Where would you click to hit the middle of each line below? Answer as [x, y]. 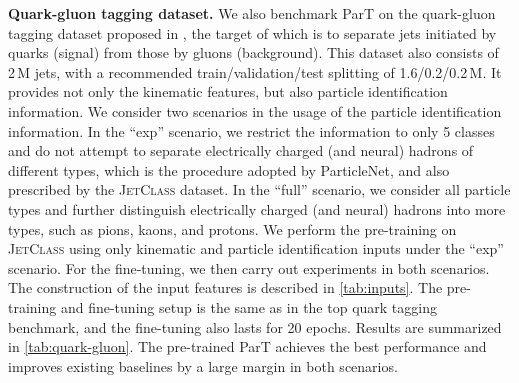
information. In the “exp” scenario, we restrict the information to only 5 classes [251, 130]
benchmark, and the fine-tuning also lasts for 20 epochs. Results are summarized [255, 326]
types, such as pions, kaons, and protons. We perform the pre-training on [232, 228]
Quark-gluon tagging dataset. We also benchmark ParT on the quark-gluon [252, 13]
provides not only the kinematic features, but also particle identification [228, 91]
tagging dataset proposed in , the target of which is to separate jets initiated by [252, 32]
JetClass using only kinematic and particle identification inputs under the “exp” [256, 248]
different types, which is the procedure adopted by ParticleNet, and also [229, 169]
